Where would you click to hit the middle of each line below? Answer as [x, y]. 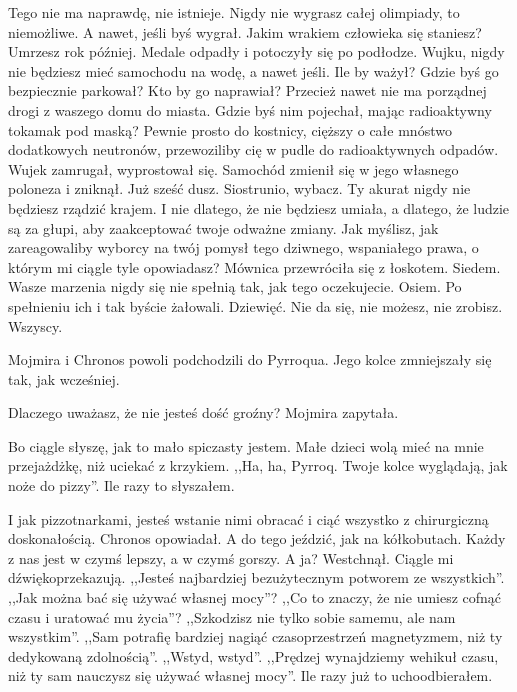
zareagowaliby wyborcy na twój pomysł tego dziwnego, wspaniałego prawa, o [243, 247]
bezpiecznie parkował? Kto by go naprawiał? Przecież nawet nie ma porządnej [247, 90]
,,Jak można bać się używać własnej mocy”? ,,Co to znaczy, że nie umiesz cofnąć [255, 597]
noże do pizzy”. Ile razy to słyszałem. [121, 485]
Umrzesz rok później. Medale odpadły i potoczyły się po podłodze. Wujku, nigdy [256, 51]
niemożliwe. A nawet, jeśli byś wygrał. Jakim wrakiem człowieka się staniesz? [245, 31]
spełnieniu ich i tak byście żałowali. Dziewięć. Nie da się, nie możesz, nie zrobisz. [255, 305]
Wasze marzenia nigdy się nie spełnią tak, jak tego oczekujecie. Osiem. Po [235, 286]
